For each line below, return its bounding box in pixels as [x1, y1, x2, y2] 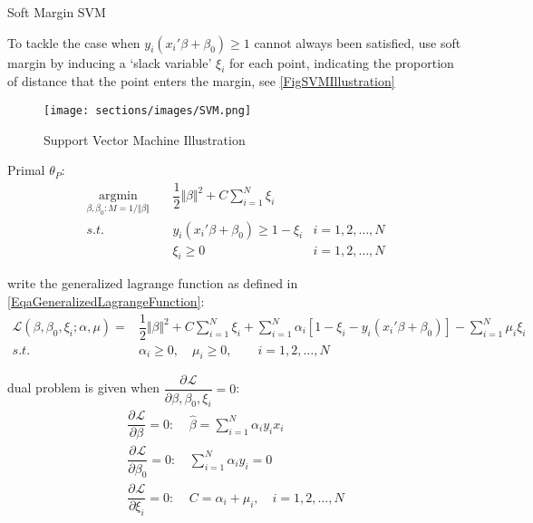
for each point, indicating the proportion [228, 53, 454, 72]
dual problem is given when [7, 378, 160, 397]
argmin [98, 189, 138, 203]
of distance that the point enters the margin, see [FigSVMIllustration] [7, 72, 395, 91]
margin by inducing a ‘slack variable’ [7, 53, 212, 72]
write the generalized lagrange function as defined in [7, 274, 298, 293]
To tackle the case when [7, 33, 141, 52]
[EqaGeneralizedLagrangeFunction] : [7, 291, 205, 310]
